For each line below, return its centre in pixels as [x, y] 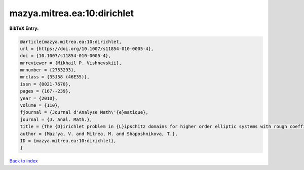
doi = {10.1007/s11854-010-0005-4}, [66, 56]
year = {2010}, [39, 98]
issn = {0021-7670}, [45, 84]
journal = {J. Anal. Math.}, [56, 119]
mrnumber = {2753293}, [48, 70]
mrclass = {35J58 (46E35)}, [55, 77]
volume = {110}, [40, 105]
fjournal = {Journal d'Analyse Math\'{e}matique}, [84, 112]
